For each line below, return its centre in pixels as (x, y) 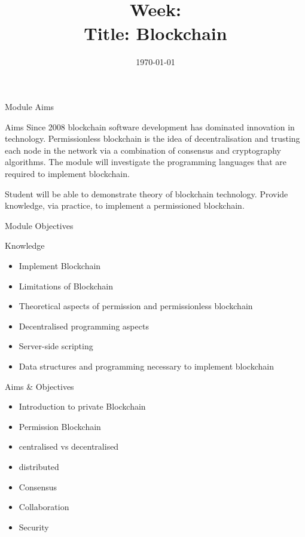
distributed (39, 466)
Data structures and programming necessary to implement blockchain (146, 366)
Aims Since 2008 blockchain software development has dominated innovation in (150, 126)
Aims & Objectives (39, 386)
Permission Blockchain (60, 426)
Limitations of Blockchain (66, 286)
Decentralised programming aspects (84, 326)
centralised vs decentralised (69, 446)
